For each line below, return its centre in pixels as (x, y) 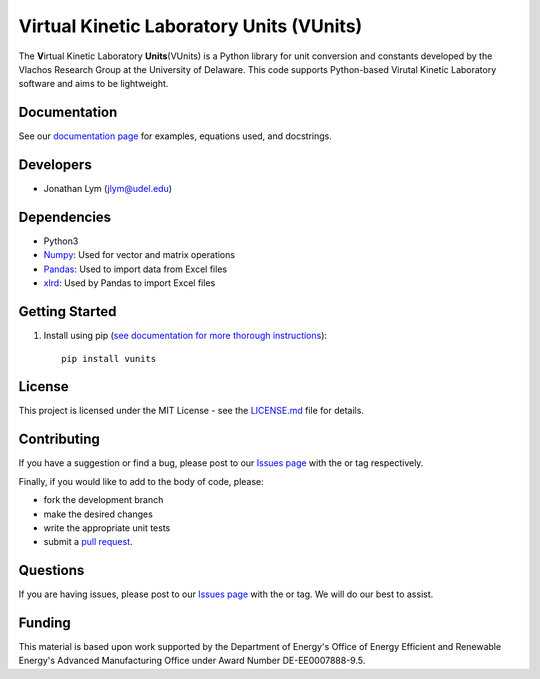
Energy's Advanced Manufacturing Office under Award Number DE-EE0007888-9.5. (192, 661)
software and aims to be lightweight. (93, 84)
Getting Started (67, 311)
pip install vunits (109, 358)
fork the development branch (103, 500)
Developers (55, 165)
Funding (45, 623)
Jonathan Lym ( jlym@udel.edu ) (108, 189)
